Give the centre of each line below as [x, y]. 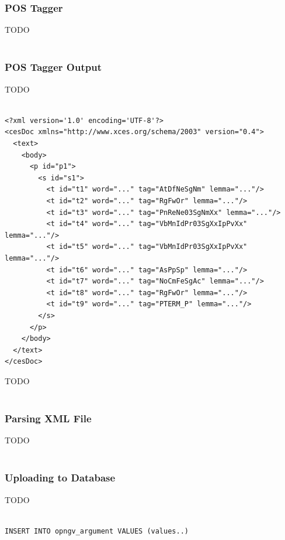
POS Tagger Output [53, 67]
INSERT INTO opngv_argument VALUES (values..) [97, 531]
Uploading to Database [60, 478]
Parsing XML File [48, 418]
